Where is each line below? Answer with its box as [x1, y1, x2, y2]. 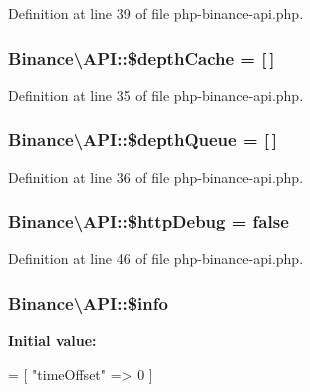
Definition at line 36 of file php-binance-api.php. [8, 166, 304, 187]
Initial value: [8, 330, 97, 351]
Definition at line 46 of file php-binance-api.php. [8, 248, 304, 269]
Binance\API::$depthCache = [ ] [8, 45, 275, 70]
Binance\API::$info [8, 290, 168, 315]
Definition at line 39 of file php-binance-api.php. [8, 3, 304, 23]
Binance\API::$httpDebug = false [8, 209, 289, 234]
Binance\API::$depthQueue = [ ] [8, 127, 277, 152]
